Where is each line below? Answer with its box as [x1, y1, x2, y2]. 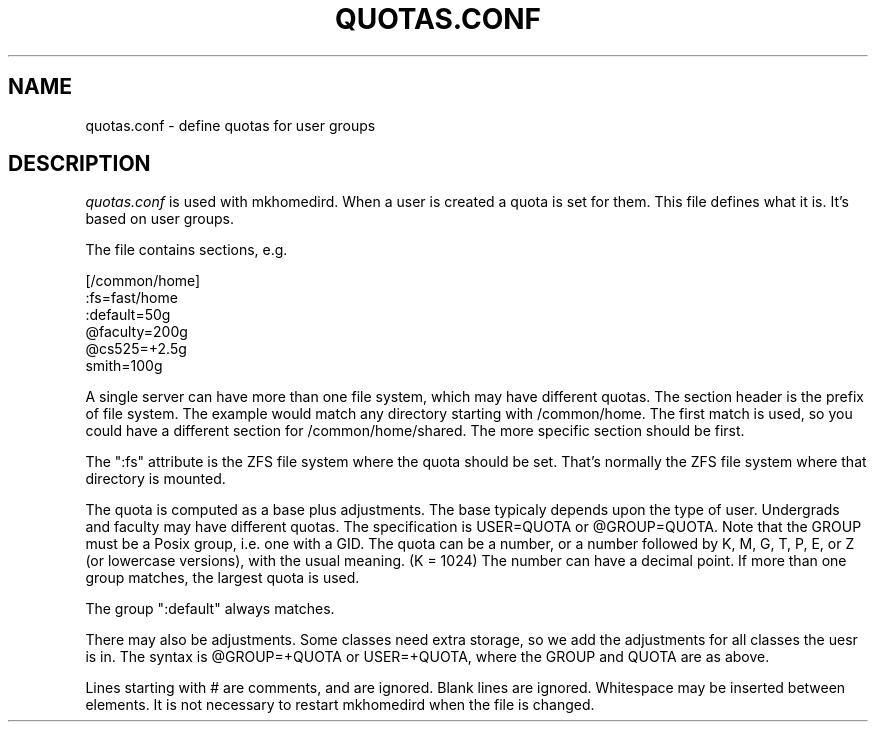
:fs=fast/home [85, 289, 178, 307]
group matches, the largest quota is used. [85, 569, 360, 587]
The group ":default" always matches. [85, 600, 335, 618]
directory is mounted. [85, 470, 226, 488]
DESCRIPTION [8, 151, 151, 177]
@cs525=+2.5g [85, 340, 187, 358]
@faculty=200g [85, 323, 188, 341]
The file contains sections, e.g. [85, 241, 288, 259]
